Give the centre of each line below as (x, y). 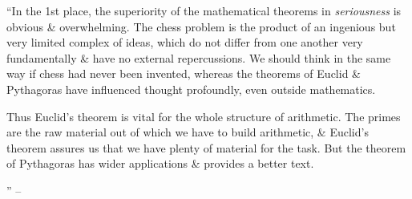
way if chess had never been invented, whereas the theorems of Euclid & (184, 73)
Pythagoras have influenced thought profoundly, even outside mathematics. (191, 89)
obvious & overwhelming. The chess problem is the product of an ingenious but (201, 26)
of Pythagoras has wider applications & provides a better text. (160, 163)
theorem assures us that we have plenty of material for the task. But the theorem (206, 147)
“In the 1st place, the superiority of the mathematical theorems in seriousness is (204, 10)
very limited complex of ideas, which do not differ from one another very (185, 42)
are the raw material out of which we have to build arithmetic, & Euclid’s (188, 132)
